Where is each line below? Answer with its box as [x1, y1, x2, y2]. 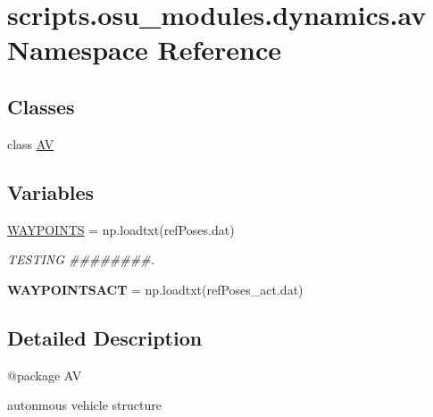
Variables [7, 178, 95, 205]
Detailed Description [7, 323, 203, 351]
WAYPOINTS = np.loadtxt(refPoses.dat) [7, 220, 235, 238]
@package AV [7, 365, 82, 384]
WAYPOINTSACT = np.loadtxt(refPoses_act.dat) [7, 279, 304, 298]
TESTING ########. [7, 250, 154, 269]
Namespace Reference [7, 31, 281, 68]
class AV [7, 134, 54, 153]
